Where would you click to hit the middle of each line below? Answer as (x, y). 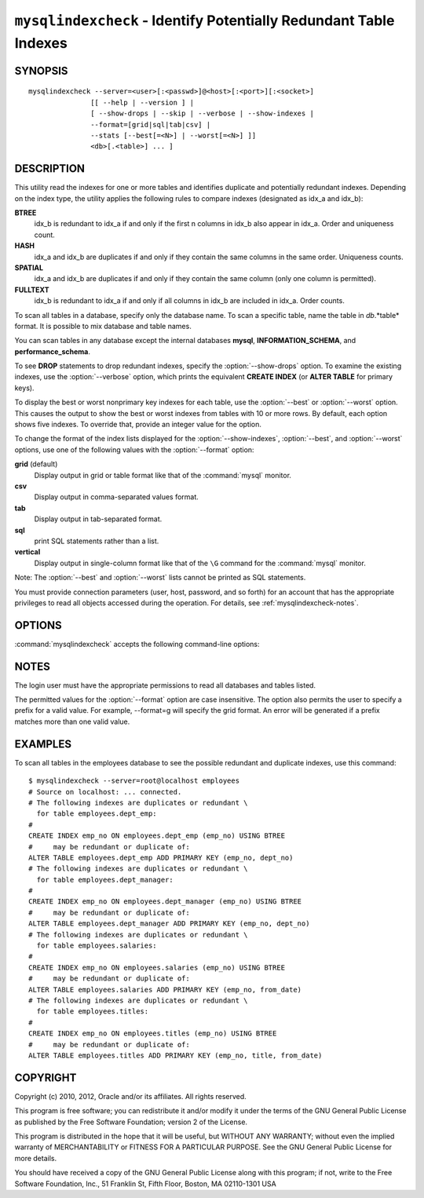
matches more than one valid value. (72, 721)
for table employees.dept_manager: (105, 880)
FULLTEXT (32, 290)
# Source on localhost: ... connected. (105, 792)
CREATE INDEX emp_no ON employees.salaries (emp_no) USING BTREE (157, 967)
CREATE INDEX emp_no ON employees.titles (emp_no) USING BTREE (153, 1034)
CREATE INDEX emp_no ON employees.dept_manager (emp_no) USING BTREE (165, 902)
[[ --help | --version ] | (143, 102)
